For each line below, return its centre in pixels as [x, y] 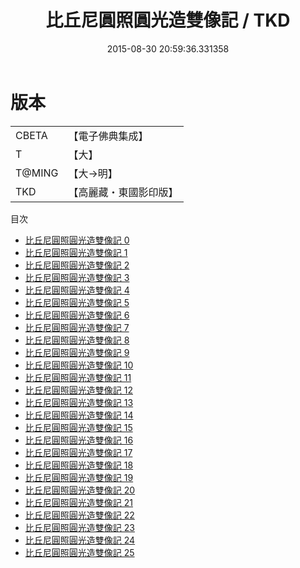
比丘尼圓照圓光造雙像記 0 [77, 240]
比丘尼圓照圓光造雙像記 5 [77, 302]
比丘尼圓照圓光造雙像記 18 [79, 465]
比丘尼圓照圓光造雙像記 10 [79, 365]
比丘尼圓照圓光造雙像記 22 [79, 515]
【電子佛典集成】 [108, 136]
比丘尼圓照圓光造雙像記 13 [79, 402]
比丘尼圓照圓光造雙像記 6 [77, 315]
